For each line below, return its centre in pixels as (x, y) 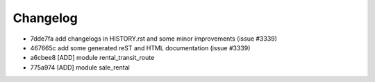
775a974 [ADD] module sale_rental (80, 67)
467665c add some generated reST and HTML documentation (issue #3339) (140, 48)
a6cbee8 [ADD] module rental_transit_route (92, 58)
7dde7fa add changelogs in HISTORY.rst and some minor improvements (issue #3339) (154, 39)
